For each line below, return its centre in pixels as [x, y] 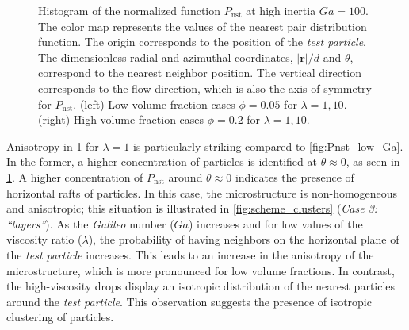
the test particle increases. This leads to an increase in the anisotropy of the [190, 254]
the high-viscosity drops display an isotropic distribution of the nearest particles [201, 286]
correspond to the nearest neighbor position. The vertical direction [200, 73]
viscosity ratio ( [44, 239]
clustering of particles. [60, 317]
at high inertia [281, 10]
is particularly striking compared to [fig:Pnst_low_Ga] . [268, 146]
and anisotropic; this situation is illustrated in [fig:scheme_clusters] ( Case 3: [192, 208]
